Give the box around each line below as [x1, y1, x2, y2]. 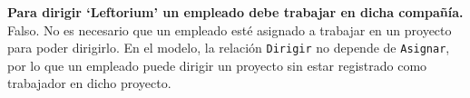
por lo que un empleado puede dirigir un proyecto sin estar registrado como [7, 55, 427, 74]
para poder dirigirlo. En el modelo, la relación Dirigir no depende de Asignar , [7, 38, 450, 57]
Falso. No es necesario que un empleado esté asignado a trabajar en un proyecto [7, 20, 452, 39]
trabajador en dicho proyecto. [7, 73, 171, 93]
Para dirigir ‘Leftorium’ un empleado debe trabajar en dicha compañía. [7, 3, 464, 21]
